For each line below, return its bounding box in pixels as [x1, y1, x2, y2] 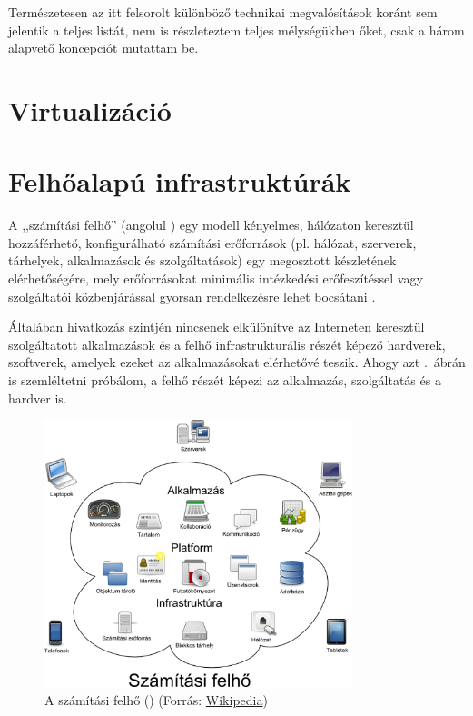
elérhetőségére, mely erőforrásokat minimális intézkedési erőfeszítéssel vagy [8, 269, 423, 288]
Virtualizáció [8, 91, 172, 128]
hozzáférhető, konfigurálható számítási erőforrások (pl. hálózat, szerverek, [8, 233, 417, 252]
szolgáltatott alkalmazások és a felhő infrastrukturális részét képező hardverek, [8, 334, 446, 353]
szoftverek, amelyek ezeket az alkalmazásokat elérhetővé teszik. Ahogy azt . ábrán [8, 353, 466, 372]
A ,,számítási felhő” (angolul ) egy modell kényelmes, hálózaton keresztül [8, 215, 414, 234]
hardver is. [8, 388, 67, 407]
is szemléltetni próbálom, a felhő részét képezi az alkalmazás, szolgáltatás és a [8, 371, 441, 390]
